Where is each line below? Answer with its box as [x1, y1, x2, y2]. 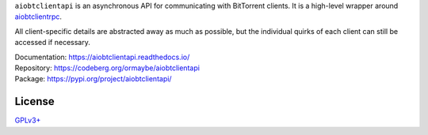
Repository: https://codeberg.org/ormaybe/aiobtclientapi [14, 63, 200, 73]
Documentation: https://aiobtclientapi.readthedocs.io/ [14, 52, 190, 62]
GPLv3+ [14, 115, 41, 126]
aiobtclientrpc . [14, 12, 63, 21]
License [14, 95, 55, 108]
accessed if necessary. [14, 38, 90, 47]
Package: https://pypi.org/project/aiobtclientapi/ [14, 74, 172, 84]
